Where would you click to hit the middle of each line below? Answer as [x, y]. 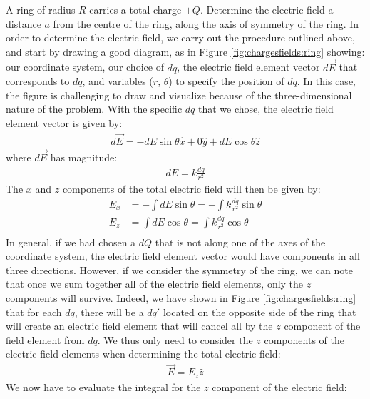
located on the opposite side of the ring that [259, 312]
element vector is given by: [64, 122]
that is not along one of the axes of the [240, 242]
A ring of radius [41, 9]
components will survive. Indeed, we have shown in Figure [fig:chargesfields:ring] [181, 298]
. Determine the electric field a [267, 9]
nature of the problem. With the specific [94, 109]
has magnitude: [84, 157]
